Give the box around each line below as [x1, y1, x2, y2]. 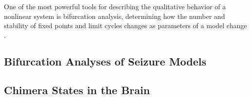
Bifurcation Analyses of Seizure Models [4, 53, 207, 68]
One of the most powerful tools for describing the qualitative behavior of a [4, 1, 226, 11]
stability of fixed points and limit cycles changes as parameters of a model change [4, 20, 247, 31]
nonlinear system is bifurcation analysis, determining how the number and [4, 11, 225, 21]
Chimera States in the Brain [4, 82, 150, 97]
